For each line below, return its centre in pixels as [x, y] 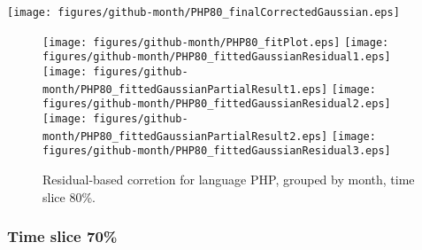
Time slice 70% [62, 236]
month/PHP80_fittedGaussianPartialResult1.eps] [185, 89]
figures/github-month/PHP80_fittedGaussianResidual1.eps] [217, 57]
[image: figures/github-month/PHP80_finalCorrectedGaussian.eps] [203, 12]
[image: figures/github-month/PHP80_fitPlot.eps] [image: [216, 42]
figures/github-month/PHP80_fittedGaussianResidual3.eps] [217, 151]
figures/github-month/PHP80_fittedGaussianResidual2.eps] [217, 104]
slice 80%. [69, 196]
